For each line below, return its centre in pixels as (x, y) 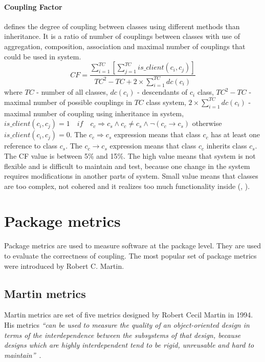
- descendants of (162, 92)
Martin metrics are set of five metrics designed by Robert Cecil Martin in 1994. (129, 315)
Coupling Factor (33, 6)
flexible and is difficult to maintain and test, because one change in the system (127, 166)
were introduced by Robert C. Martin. (64, 265)
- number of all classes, (72, 92)
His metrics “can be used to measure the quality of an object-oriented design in (127, 325)
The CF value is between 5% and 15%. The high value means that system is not (130, 155)
